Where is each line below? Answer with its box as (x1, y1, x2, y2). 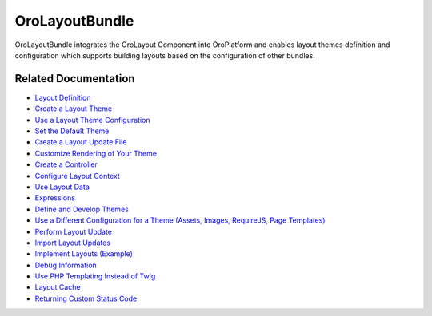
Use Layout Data (34, 182, 90, 192)
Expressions (34, 193, 76, 203)
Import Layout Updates (34, 238, 111, 247)
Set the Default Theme (34, 126, 110, 136)
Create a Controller (34, 160, 98, 169)
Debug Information (34, 260, 98, 270)
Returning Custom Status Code (34, 294, 138, 303)
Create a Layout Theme (34, 104, 113, 113)
